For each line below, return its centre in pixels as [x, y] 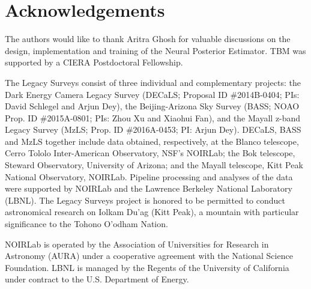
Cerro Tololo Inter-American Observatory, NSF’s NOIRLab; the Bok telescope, [150, 153]
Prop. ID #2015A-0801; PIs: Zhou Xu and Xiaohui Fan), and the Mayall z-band [153, 117]
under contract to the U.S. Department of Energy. [97, 279]
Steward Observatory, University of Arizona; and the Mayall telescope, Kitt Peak [154, 165]
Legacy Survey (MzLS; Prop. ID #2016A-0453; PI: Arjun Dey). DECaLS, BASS [153, 129]
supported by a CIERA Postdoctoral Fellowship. [94, 62]
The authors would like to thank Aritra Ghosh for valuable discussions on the [148, 39]
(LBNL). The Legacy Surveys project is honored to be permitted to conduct [145, 200]
